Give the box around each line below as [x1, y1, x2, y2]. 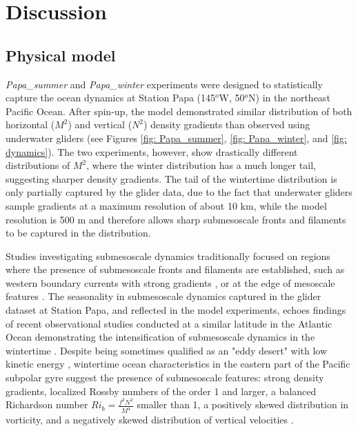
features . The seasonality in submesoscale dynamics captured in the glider [6, 289, 321, 303]
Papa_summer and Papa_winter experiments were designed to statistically [6, 77, 323, 91]
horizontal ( [6, 117, 55, 132]
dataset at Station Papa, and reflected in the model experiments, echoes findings [6, 303, 346, 317]
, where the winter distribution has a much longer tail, [86, 158, 316, 172]
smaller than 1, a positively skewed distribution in [137, 397, 349, 412]
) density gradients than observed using [143, 117, 310, 132]
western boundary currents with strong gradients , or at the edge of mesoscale [6, 275, 335, 290]
